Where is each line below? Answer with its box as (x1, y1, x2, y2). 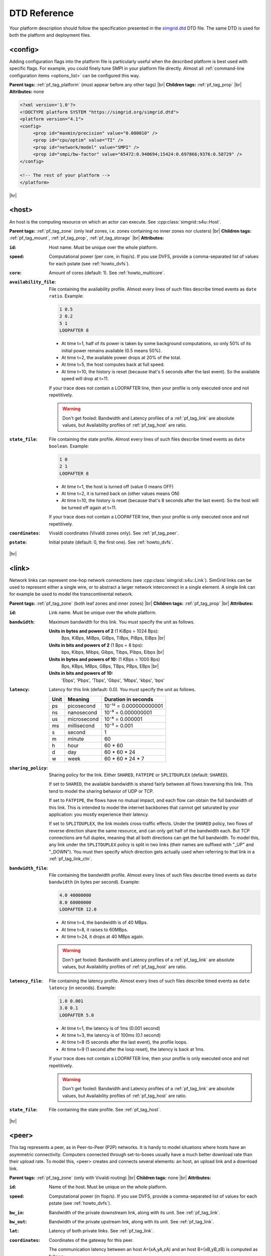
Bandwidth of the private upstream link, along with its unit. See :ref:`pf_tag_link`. (49, 1218, 214, 1224)
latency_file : (9, 978, 43, 984)
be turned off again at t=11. (61, 504, 117, 510)
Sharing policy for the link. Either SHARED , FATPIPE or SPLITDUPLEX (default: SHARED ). (49, 772, 229, 778)
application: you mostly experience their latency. (49, 811, 149, 817)
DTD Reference (9, 8, 74, 19)
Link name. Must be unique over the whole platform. (49, 609, 157, 615)
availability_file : (9, 279, 56, 285)
